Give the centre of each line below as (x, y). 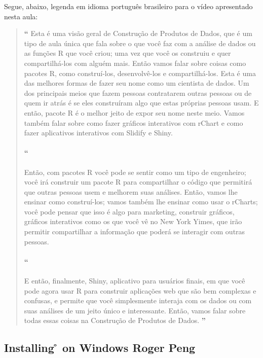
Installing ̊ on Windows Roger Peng (100, 348)
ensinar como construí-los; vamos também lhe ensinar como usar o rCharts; (141, 202)
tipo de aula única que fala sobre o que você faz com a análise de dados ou (140, 43)
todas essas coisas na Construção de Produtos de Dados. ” (115, 320)
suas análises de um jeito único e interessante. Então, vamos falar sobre (135, 310)
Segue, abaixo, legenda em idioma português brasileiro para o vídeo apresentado (128, 6)
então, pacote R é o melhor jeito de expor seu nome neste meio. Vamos (134, 112)
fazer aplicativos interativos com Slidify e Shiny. (98, 133)
